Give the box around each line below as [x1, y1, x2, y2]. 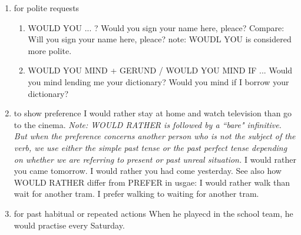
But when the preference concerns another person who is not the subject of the [14, 130, 296, 142]
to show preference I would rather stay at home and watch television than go [14, 107, 292, 119]
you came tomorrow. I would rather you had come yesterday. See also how [14, 164, 282, 177]
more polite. [28, 44, 72, 56]
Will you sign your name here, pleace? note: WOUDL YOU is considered [28, 33, 292, 45]
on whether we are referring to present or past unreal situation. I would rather [14, 153, 296, 165]
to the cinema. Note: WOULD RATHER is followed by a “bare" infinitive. [14, 118, 282, 130]
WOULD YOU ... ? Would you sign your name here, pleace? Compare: [28, 21, 285, 33]
